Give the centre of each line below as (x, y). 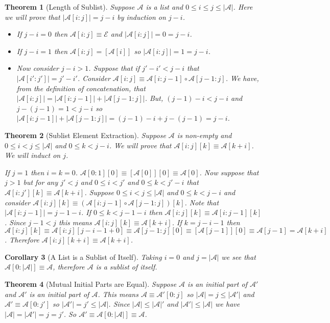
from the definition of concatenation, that (81, 88)
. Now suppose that (229, 172)
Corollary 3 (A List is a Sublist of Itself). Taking (83, 257)
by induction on (142, 17)
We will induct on (33, 155)
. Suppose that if (114, 68)
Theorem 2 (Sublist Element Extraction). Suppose (85, 135)
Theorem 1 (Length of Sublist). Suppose (70, 7)
